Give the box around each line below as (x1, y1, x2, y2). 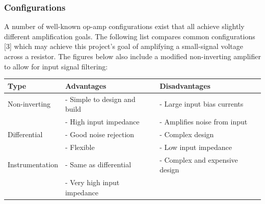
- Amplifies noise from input (160, 116, 248, 126)
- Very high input (65, 176, 120, 187)
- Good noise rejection (65, 129, 135, 139)
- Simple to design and (65, 93, 136, 104)
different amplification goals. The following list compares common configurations (4, 31, 255, 41)
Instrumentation (8, 159, 58, 170)
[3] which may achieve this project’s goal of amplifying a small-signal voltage (4, 41, 243, 52)
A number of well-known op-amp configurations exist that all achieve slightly (4, 21, 245, 32)
